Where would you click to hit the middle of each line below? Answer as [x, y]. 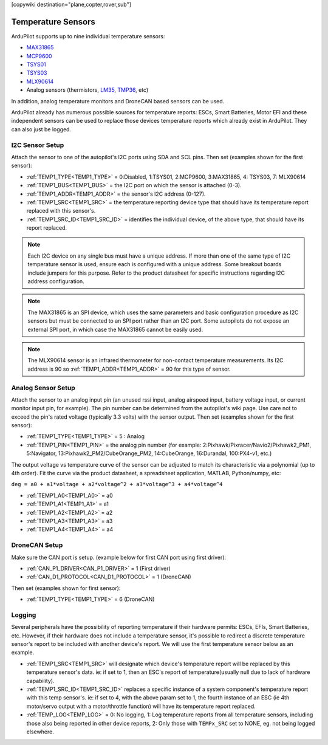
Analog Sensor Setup [43, 388]
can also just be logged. [41, 129]
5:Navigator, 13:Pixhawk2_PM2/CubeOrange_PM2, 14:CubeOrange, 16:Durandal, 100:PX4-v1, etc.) [149, 453]
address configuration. [56, 281]
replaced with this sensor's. [61, 211]
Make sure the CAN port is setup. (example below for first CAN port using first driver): [119, 557]
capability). [40, 681]
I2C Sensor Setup [38, 145]
